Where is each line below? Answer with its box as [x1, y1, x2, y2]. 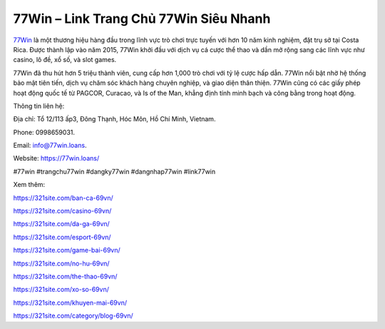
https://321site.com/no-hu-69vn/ [13, 259, 110, 268]
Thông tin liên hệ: [13, 101, 65, 110]
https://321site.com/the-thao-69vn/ [13, 272, 118, 280]
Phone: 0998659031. [13, 128, 75, 136]
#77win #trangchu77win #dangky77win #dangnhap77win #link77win [13, 167, 216, 176]
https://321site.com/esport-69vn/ [13, 233, 111, 241]
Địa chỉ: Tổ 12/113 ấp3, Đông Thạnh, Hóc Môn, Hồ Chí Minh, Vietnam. [13, 115, 216, 123]
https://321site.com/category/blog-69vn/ [13, 311, 133, 320]
